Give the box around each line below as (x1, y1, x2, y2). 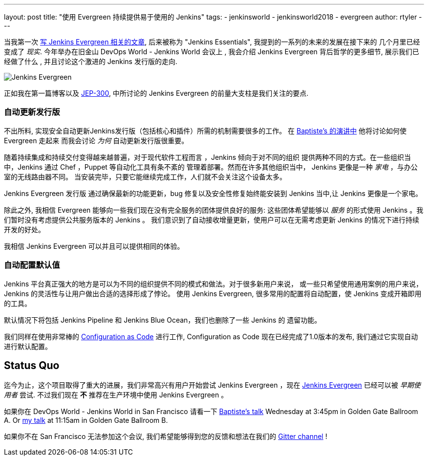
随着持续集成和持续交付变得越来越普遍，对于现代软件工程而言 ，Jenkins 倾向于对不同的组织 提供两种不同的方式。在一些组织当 (4, 153, 411, 161)
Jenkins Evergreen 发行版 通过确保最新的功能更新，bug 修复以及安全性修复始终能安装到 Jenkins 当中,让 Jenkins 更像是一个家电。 (4, 189, 422, 197)
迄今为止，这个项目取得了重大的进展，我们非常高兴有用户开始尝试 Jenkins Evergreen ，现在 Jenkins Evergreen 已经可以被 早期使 (4, 381, 421, 390)
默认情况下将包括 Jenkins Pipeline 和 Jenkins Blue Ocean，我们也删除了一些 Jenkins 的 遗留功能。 (4, 315, 321, 324)
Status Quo (4, 359, 60, 372)
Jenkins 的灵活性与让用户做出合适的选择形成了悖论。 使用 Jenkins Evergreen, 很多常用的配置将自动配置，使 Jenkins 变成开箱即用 (4, 289, 422, 298)
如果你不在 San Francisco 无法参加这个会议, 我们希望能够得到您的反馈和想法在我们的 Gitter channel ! (4, 432, 327, 441)
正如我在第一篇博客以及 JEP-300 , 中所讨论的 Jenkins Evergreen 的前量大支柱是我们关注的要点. (4, 89, 309, 97)
